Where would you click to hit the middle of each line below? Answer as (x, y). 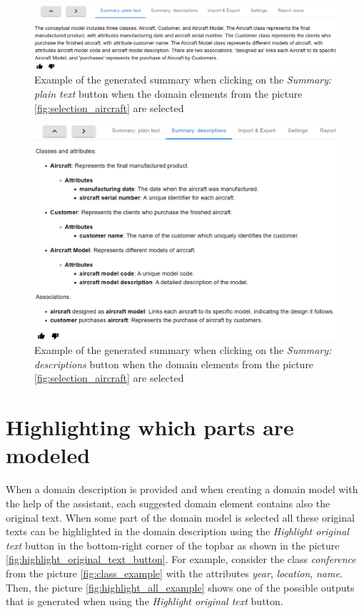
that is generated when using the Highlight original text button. (145, 601)
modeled (48, 455)
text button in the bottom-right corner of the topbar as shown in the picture (173, 545)
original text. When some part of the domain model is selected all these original (180, 517)
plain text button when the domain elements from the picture (168, 94)
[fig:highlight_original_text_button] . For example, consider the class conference (181, 559)
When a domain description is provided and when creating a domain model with (182, 489)
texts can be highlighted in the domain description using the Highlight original (177, 531)
